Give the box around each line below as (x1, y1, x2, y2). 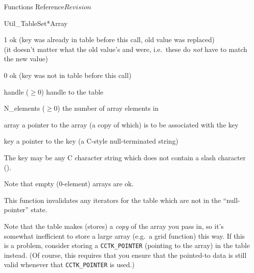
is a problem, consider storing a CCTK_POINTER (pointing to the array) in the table (4, 240, 250, 250)
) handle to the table (41, 86, 104, 97)
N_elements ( (4, 103, 45, 113)
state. (30, 204, 47, 215)
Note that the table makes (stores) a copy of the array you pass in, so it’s (4, 221, 224, 231)
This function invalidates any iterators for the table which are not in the (4, 195, 221, 205)
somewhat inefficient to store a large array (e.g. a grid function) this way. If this (4, 230, 245, 241)
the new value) (4, 53, 48, 64)
